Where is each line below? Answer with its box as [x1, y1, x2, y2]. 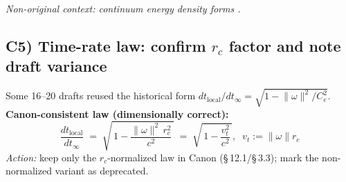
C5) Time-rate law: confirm [6, 34, 206, 56]
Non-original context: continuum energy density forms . [6, 1, 241, 15]
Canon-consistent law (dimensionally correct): [6, 106, 229, 121]
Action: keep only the [6, 150, 97, 164]
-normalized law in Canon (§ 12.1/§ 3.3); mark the [107, 150, 319, 164]
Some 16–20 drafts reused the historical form [6, 88, 196, 103]
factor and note [228, 34, 341, 56]
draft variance [6, 55, 107, 77]
